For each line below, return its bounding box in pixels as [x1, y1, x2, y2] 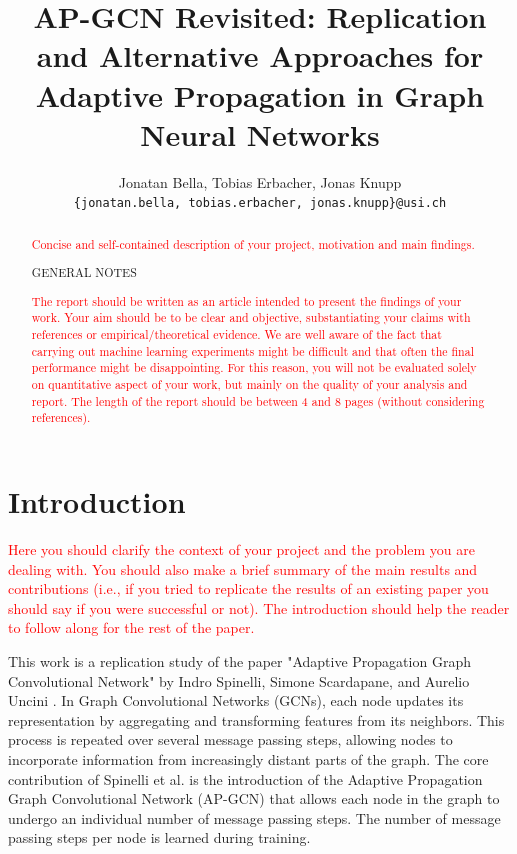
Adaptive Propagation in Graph [35, 74, 485, 115]
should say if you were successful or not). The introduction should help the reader [8, 597, 510, 618]
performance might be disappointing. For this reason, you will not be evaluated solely [31, 359, 477, 376]
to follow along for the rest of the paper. [8, 617, 255, 638]
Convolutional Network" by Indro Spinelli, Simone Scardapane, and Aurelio [8, 670, 470, 691]
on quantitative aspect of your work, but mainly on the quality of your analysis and [31, 376, 468, 393]
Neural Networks [140, 113, 380, 154]
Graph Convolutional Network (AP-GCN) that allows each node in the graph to [8, 788, 500, 809]
